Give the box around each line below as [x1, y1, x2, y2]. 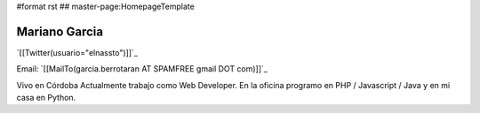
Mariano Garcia [16, 24, 104, 39]
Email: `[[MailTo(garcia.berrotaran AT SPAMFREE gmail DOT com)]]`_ [16, 64, 268, 74]
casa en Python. [16, 93, 76, 103]
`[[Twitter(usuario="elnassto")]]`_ [16, 47, 138, 57]
